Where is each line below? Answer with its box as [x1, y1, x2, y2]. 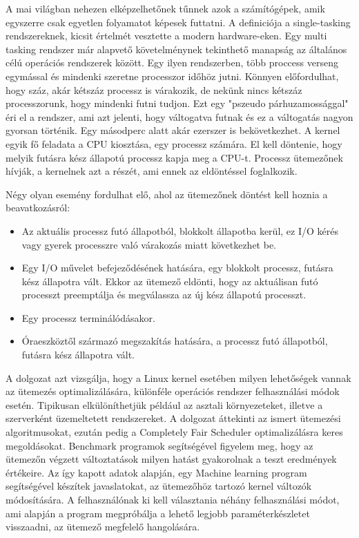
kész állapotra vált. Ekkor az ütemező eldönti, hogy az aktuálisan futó [21, 273, 318, 288]
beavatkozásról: [6, 200, 70, 215]
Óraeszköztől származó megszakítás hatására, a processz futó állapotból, [21, 334, 328, 348]
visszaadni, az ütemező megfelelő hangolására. [6, 519, 200, 534]
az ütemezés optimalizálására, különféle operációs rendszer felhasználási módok [6, 384, 340, 398]
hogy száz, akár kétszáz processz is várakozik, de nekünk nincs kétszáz [6, 82, 302, 97]
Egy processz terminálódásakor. [21, 310, 155, 325]
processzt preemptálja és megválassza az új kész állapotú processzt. [21, 287, 307, 302]
